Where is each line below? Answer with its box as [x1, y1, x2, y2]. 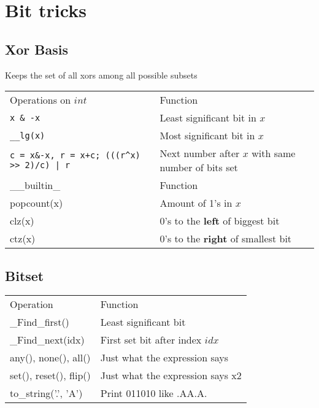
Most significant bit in [159, 128, 255, 143]
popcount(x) [10, 196, 63, 210]
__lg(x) [10, 130, 45, 140]
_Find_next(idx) [10, 333, 85, 347]
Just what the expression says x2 [100, 368, 242, 383]
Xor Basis [5, 39, 69, 58]
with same [252, 146, 296, 161]
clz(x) [10, 214, 34, 228]
